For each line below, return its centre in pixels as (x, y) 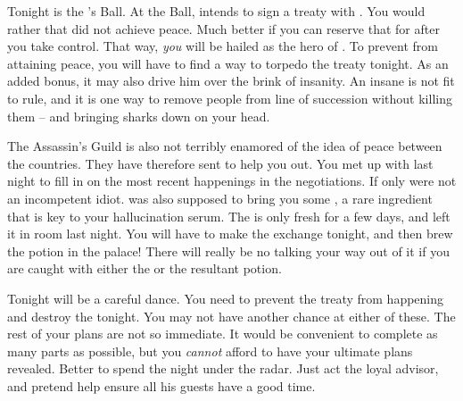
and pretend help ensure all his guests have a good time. (161, 385)
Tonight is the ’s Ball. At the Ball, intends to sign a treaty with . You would (216, 11)
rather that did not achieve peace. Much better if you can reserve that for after (223, 28)
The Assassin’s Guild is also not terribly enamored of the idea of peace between (225, 146)
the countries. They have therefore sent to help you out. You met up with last (220, 163)
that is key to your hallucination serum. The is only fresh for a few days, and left (229, 216)
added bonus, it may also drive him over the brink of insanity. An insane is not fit (231, 81)
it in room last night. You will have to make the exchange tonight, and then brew (230, 234)
